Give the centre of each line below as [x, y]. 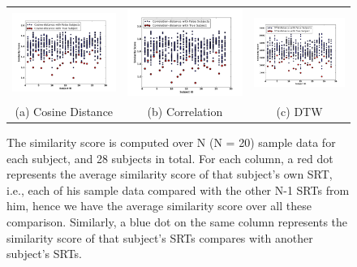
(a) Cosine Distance [64, 112]
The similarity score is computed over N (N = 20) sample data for [171, 142]
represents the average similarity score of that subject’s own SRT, [170, 174]
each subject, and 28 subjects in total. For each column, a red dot [170, 158]
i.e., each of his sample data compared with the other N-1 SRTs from [178, 189]
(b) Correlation [185, 112]
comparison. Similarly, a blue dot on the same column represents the [177, 222]
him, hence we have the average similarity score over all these [159, 206]
